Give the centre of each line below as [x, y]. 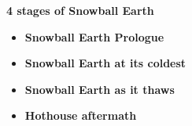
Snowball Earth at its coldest [105, 63]
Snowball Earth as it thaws [100, 89]
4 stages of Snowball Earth [80, 10]
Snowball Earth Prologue [94, 36]
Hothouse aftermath [81, 115]
